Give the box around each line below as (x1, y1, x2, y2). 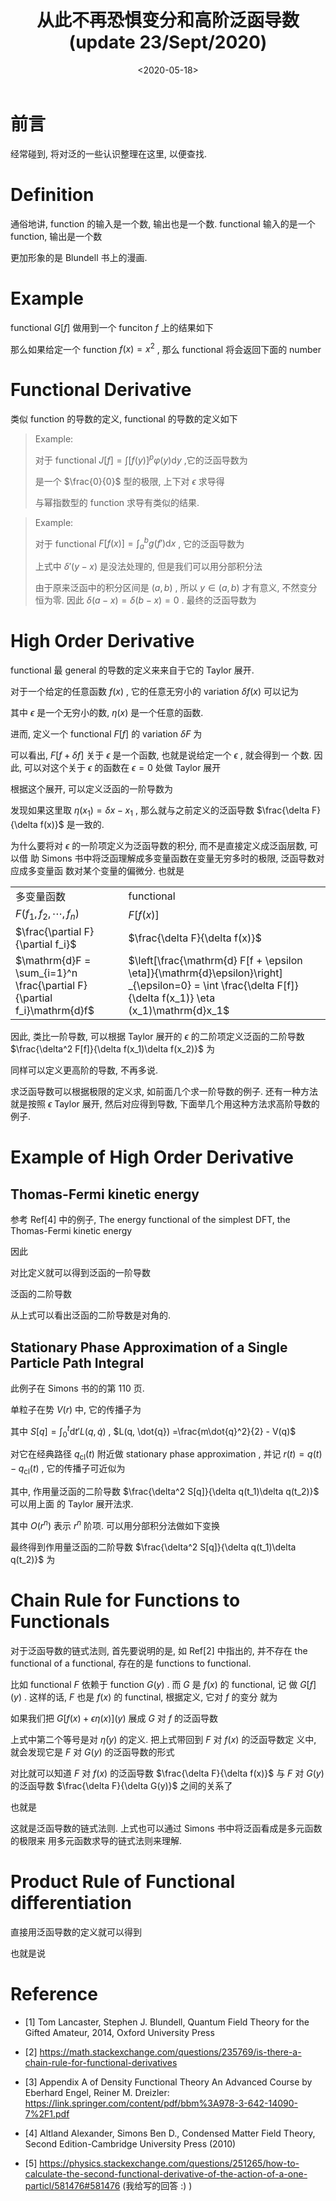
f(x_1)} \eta (161, 991, 216, 1005)
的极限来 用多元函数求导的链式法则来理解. (10, 1834, 182, 1846)
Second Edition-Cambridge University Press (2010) (24, 2137, 237, 2150)
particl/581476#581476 (24, 2179, 121, 2191)
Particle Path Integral (10, 1354, 145, 1371)
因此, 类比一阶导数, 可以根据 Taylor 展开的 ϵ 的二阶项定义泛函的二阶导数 (10, 1031, 305, 1043)
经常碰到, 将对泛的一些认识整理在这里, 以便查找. (10, 147, 207, 160)
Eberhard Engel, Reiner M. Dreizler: (24, 2086, 170, 2098)
